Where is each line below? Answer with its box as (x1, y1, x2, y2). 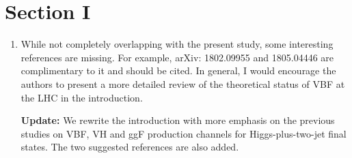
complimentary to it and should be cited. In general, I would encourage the (21, 63, 336, 78)
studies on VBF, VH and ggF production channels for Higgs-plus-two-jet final (21, 126, 347, 140)
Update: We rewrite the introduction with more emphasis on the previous (21, 113, 335, 127)
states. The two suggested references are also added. (21, 140, 239, 154)
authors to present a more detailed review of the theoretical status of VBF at (21, 76, 345, 91)
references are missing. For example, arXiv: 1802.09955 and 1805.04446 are (21, 50, 334, 64)
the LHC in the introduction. (21, 90, 143, 104)
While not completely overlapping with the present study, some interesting (21, 37, 334, 51)
